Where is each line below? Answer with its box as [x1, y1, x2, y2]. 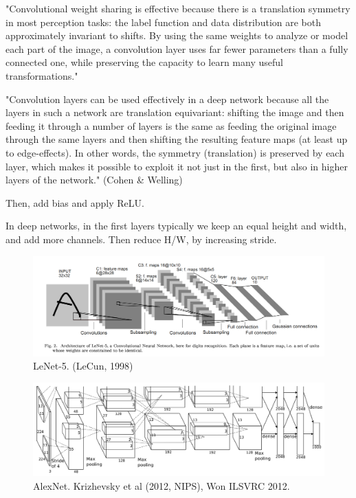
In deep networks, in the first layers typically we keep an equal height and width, [5, 218, 347, 233]
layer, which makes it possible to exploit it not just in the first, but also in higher [5, 159, 348, 173]
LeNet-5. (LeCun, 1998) [33, 359, 133, 373]
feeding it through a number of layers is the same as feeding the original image [5, 118, 337, 133]
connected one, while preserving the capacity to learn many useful [5, 55, 283, 69]
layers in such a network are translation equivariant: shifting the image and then [5, 105, 344, 120]
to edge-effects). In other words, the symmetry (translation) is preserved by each [5, 145, 344, 159]
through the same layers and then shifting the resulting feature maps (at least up [5, 132, 348, 146]
